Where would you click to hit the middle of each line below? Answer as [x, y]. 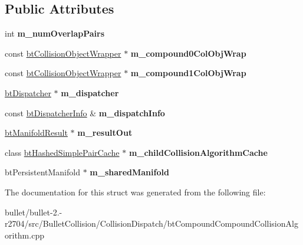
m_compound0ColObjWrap [188, 53]
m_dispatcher [90, 92]
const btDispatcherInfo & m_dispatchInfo [85, 112]
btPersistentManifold [42, 172]
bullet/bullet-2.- [34, 212]
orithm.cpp [24, 235]
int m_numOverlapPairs [55, 33]
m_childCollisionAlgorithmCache [198, 152]
